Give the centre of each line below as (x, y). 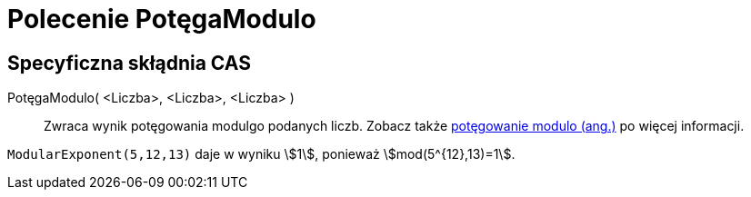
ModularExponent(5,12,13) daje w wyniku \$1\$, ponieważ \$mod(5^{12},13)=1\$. (261, 154)
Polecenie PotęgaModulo (162, 19)
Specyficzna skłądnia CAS (129, 63)
